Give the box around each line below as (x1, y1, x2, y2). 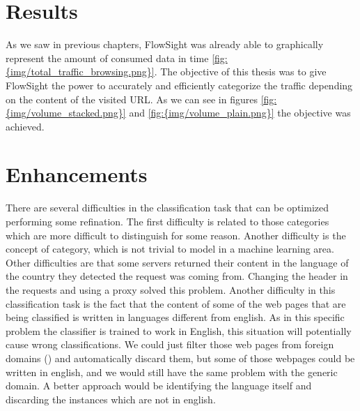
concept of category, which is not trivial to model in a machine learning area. (6, 241, 334, 256)
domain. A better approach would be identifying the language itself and (6, 378, 312, 393)
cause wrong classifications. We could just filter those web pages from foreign (6, 337, 334, 352)
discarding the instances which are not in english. (6, 391, 216, 406)
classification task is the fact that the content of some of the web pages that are (6, 296, 346, 311)
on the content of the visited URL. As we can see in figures (6, 91, 258, 106)
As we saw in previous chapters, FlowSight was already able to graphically (6, 37, 324, 52)
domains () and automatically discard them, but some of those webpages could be (6, 350, 355, 365)
